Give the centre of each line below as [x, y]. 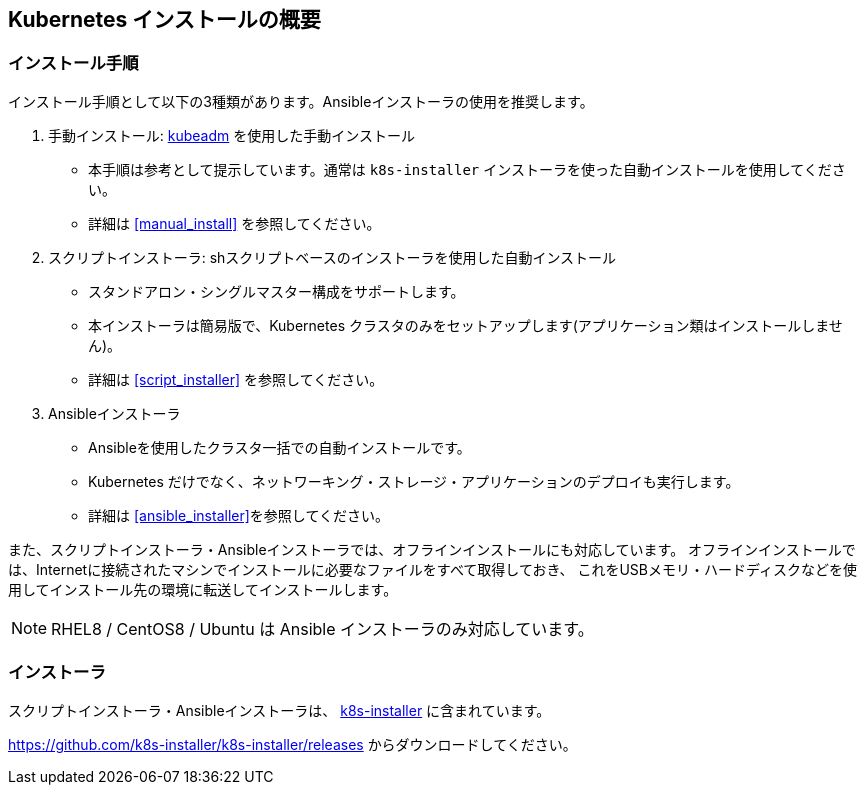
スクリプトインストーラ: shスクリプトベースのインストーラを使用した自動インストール [332, 257]
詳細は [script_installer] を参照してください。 [236, 379]
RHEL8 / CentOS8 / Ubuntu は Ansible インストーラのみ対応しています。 [322, 628]
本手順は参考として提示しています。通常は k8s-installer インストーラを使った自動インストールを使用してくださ [467, 169]
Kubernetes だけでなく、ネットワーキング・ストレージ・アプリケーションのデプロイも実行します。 [414, 481]
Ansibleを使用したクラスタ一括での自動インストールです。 [279, 447]
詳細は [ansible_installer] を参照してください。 [238, 515]
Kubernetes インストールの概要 [164, 19]
